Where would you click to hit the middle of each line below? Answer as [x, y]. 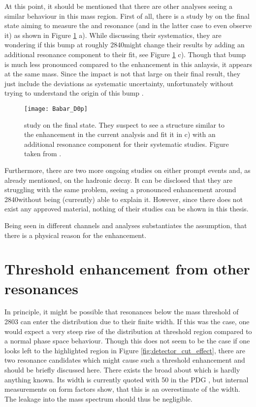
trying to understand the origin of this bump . [74, 93]
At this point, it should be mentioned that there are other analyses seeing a [118, 6]
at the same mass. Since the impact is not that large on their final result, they [123, 74]
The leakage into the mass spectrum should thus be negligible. [98, 398]
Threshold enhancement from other [127, 269]
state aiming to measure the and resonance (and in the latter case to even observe [128, 25]
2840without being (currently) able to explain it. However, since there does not [124, 199]
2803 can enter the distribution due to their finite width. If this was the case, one [127, 322]
